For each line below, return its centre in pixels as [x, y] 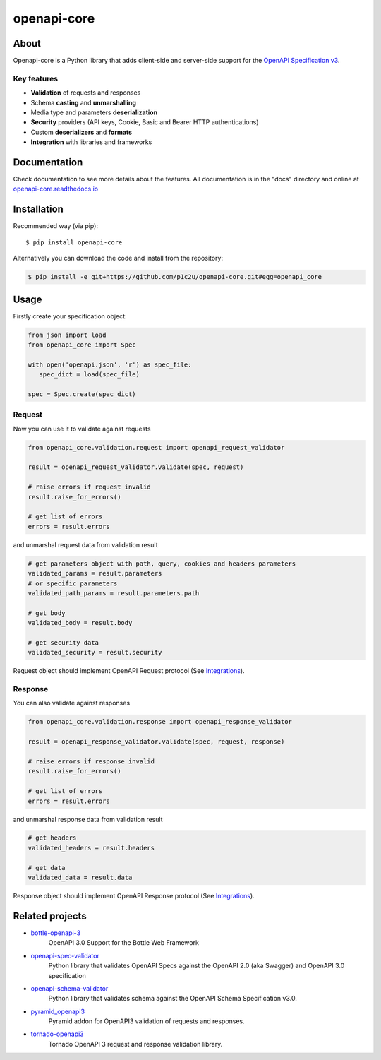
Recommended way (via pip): [56, 226]
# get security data [63, 642]
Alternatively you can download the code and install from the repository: [118, 258]
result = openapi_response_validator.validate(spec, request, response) [156, 742]
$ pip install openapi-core [74, 242]
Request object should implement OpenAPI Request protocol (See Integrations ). [129, 671]
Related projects [50, 916]
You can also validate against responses [72, 703]
